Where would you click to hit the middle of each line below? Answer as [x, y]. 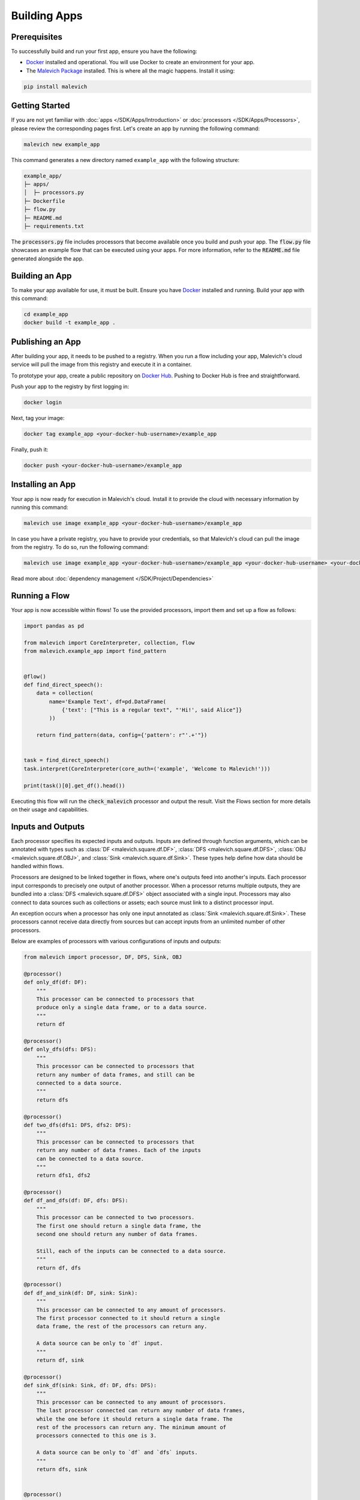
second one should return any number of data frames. [117, 1234]
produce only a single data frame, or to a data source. [122, 1007]
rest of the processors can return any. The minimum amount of [131, 1427]
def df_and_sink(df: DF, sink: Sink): [81, 1293]
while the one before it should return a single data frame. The [134, 1419]
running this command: [40, 507]
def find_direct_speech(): [63, 685]
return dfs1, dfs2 [63, 1175]
